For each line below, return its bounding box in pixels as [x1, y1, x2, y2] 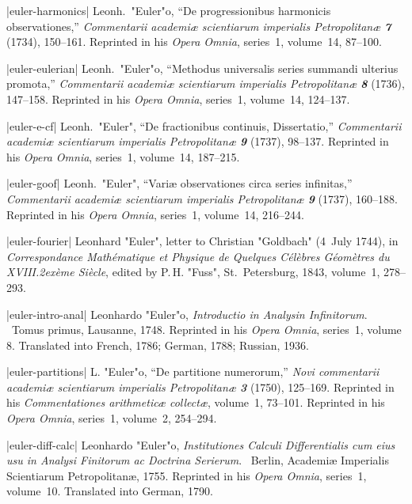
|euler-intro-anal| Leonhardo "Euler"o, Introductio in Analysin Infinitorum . [6, 305, 368, 322]
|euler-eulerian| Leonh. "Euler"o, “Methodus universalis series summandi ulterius [6, 59, 399, 76]
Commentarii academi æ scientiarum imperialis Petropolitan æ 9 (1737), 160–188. [6, 190, 398, 207]
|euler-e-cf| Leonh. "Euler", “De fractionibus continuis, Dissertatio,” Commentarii [6, 117, 402, 134]
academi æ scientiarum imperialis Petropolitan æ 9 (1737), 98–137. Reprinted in [6, 133, 389, 150]
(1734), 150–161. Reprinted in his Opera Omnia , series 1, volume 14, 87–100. [6, 33, 382, 50]
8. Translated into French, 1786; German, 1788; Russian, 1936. [6, 336, 309, 353]
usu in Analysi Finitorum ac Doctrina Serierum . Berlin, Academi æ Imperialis [6, 452, 389, 468]
